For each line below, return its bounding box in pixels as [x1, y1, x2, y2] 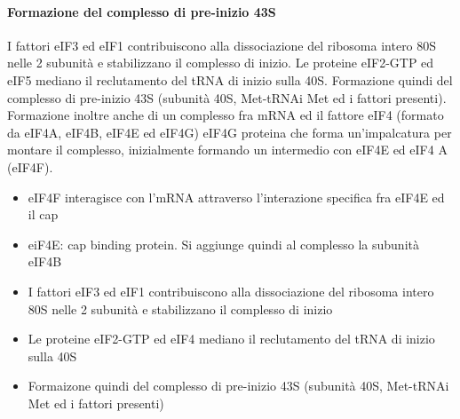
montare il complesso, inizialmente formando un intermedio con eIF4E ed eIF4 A [7, 140, 448, 159]
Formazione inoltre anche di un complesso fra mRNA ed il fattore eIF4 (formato [7, 106, 444, 124]
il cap [28, 205, 59, 224]
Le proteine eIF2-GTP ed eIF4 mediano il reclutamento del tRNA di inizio [28, 329, 435, 348]
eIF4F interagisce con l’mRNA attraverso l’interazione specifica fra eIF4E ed [28, 187, 445, 206]
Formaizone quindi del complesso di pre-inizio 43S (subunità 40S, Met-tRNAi [28, 376, 449, 395]
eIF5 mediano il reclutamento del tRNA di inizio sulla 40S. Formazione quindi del [7, 70, 453, 89]
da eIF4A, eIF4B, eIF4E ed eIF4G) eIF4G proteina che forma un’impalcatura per [7, 123, 452, 141]
